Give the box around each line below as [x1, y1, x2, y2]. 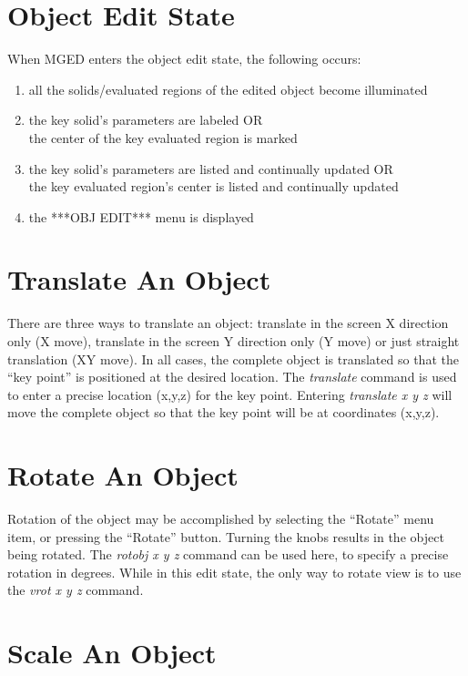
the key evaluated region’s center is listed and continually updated [28, 177, 399, 196]
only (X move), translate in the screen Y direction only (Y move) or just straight [7, 332, 460, 350]
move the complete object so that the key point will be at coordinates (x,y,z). [7, 403, 440, 422]
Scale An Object [7, 634, 217, 671]
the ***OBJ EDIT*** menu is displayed [28, 207, 254, 226]
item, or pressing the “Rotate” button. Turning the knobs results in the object [7, 527, 444, 546]
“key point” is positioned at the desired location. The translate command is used [7, 367, 457, 386]
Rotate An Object [7, 456, 239, 494]
